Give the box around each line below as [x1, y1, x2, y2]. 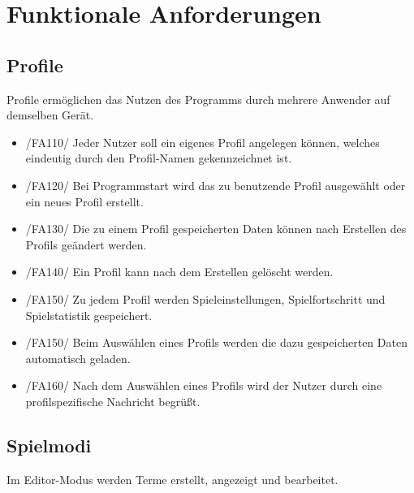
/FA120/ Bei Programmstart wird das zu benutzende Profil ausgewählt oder [25, 176, 406, 193]
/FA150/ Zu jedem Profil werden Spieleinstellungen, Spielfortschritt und [25, 290, 386, 307]
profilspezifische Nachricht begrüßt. [25, 392, 201, 409]
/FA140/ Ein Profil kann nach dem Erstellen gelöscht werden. [25, 263, 334, 280]
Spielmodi [6, 432, 92, 457]
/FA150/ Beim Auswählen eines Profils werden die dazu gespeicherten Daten [25, 334, 408, 351]
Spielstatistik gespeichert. [25, 306, 153, 323]
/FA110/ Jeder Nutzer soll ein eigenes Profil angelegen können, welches [25, 133, 380, 150]
